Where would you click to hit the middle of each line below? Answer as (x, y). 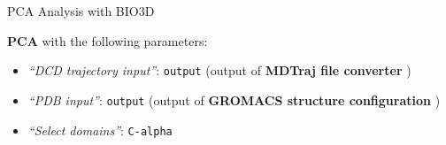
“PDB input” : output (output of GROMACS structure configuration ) (234, 99)
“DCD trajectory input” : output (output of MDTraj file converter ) (219, 70)
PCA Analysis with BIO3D (81, 11)
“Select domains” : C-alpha (100, 130)
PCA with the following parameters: (108, 40)
